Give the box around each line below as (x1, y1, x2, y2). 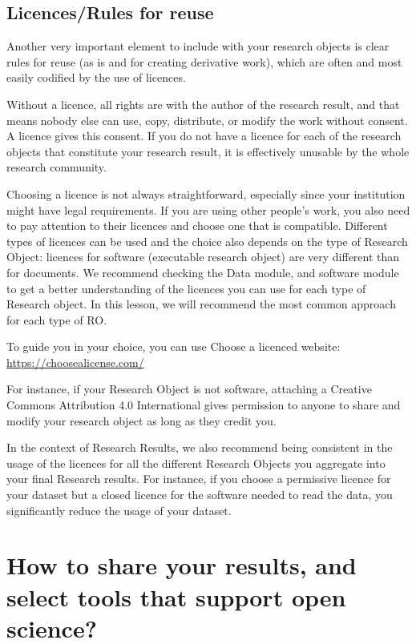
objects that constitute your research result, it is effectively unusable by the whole (6, 143, 410, 159)
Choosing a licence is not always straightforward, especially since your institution (6, 185, 406, 202)
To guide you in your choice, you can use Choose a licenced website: (6, 338, 341, 355)
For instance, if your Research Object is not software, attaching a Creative (6, 380, 372, 397)
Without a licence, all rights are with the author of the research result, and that (6, 95, 400, 112)
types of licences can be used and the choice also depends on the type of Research (6, 232, 408, 249)
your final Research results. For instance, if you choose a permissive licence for (6, 470, 391, 487)
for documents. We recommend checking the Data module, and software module (6, 264, 399, 280)
